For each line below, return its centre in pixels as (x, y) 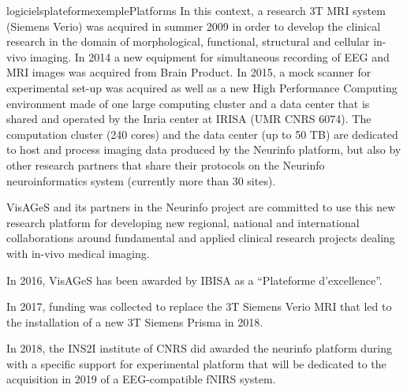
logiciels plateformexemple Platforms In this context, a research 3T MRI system (196, 10)
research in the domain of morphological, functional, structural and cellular (188, 41)
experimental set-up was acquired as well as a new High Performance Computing (202, 87)
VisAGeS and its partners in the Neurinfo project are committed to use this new (201, 207)
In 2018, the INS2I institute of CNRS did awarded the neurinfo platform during (199, 348)
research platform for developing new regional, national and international (183, 222)
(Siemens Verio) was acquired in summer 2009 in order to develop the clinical (194, 26)
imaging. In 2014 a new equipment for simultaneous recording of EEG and (209, 56)
